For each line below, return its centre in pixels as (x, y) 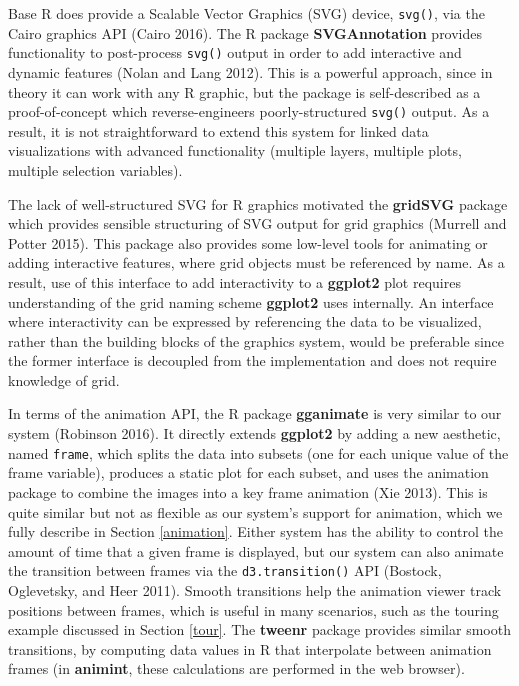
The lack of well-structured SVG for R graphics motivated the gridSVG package (258, 203)
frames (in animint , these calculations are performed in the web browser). (236, 668)
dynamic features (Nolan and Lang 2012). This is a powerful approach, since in (250, 71)
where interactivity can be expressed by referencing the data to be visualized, (245, 321)
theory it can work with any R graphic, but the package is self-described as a (244, 91)
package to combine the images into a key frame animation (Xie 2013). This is (248, 491)
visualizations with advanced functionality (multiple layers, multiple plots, (235, 150)
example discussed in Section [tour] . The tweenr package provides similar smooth (259, 629)
